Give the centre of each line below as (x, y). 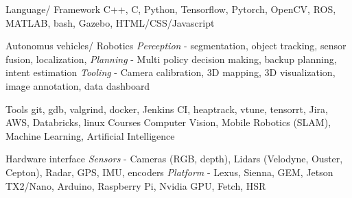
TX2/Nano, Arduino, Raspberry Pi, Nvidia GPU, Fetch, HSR (136, 185)
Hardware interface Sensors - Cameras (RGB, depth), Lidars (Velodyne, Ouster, (174, 159)
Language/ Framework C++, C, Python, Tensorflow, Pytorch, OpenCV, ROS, (171, 9)
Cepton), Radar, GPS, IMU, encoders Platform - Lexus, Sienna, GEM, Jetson (169, 172)
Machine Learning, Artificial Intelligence (90, 135)
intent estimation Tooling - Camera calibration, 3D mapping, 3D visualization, (171, 72)
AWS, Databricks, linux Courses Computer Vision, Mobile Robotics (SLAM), (168, 122)
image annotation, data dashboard (78, 85)
